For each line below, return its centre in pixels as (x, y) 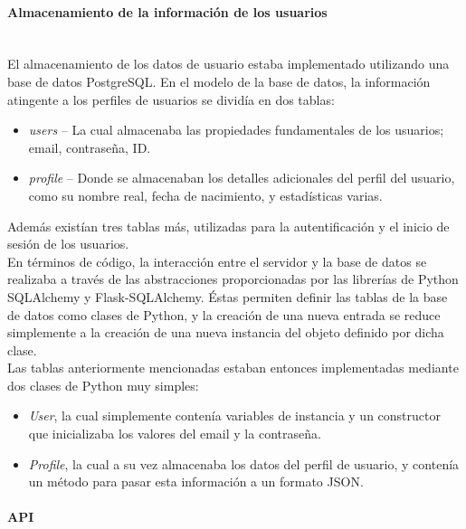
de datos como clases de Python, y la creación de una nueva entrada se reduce (224, 314)
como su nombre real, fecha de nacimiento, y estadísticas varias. (205, 195)
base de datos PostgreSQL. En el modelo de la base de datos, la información (219, 81)
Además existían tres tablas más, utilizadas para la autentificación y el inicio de (228, 226)
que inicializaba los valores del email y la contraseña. (175, 434)
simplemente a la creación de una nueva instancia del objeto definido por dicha (226, 332)
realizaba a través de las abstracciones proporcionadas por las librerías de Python (233, 279)
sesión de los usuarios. (68, 244)
